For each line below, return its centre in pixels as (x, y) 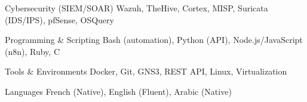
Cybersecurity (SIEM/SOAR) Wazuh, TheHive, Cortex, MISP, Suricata (136, 8)
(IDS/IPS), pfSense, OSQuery (59, 19)
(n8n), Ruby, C (32, 51)
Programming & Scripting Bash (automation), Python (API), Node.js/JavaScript (154, 40)
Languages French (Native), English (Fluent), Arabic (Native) (118, 91)
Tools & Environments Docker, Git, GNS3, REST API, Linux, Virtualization (146, 71)
